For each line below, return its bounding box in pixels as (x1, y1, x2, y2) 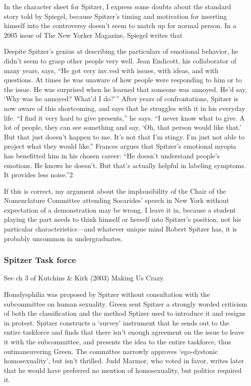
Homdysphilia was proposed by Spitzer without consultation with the (4, 289, 210, 299)
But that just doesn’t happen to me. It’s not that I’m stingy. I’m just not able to (4, 131, 245, 141)
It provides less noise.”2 (4, 170, 73, 180)
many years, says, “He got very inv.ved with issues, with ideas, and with (4, 65, 219, 75)
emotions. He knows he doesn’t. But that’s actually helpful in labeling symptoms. (4, 160, 246, 170)
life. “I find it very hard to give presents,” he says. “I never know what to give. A (4, 112, 245, 123)
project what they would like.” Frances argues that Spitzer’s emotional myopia (4, 141, 236, 151)
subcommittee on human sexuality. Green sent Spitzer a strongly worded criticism (4, 298, 247, 309)
